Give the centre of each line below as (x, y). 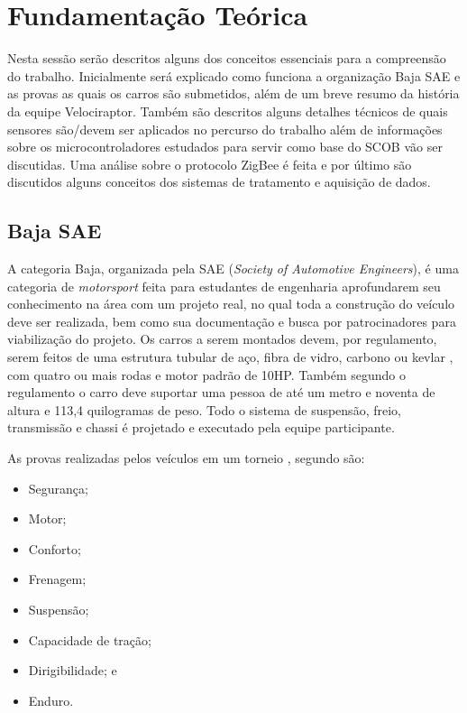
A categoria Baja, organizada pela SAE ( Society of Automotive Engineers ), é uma (233, 269)
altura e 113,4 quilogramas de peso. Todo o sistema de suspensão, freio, (204, 409)
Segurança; (58, 488)
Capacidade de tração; (90, 639)
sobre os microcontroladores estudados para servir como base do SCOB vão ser (225, 147)
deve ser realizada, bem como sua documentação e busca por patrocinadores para (232, 321)
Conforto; (55, 548)
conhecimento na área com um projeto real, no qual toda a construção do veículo (231, 304)
